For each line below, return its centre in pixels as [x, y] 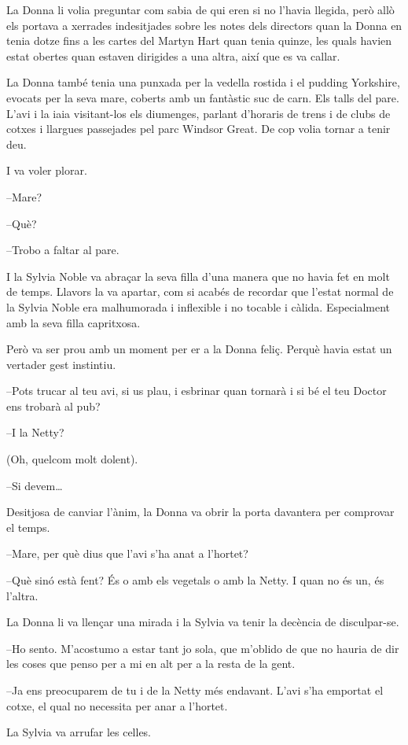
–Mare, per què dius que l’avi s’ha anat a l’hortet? [127, 553]
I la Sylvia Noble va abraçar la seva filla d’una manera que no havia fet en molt [198, 276]
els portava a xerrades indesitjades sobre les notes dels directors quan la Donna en [204, 25]
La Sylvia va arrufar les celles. [79, 732]
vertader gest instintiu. [61, 364]
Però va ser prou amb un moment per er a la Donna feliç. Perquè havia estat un [199, 349]
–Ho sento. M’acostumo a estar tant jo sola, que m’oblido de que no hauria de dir [203, 648]
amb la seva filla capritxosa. [74, 322]
